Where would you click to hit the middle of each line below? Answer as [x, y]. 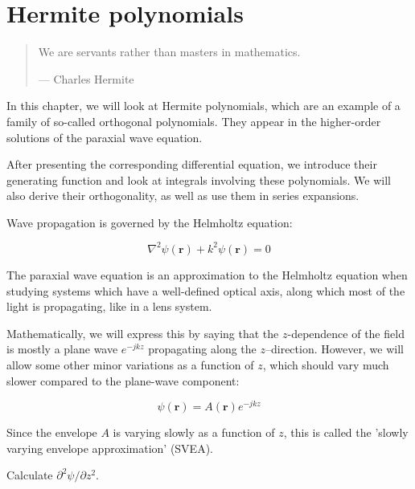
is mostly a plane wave [62, 349]
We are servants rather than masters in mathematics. [169, 52]
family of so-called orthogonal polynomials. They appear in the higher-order [194, 121]
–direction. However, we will [334, 349]
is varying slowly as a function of [194, 432]
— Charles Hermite [86, 78]
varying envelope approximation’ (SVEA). [110, 448]
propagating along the [202, 349]
